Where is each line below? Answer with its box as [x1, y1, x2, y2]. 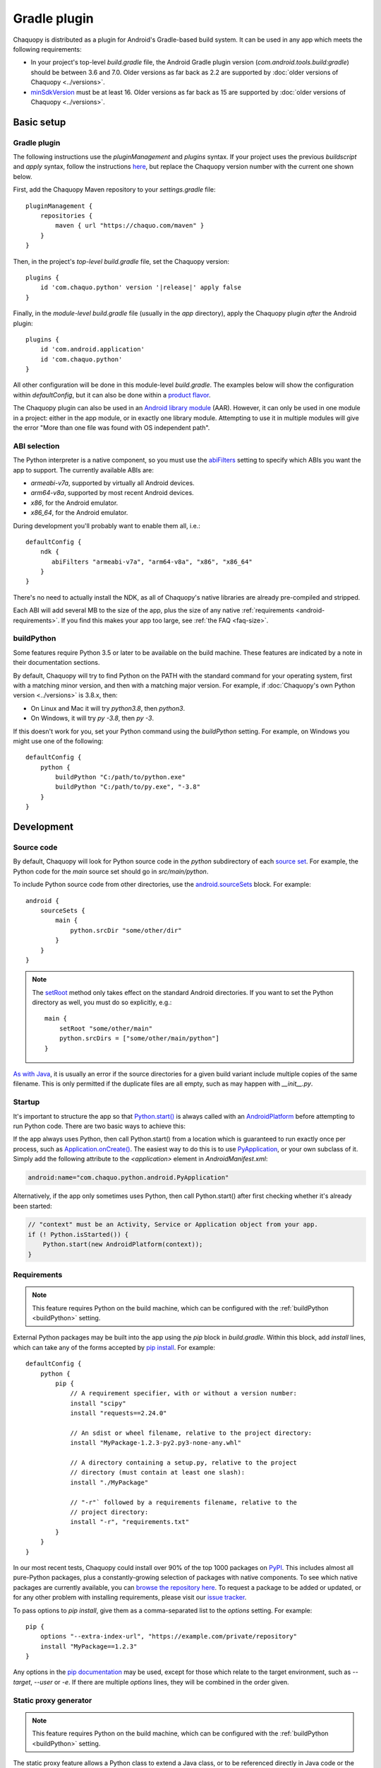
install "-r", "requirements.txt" [70, 1518, 190, 1526]
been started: [13, 1202, 52, 1210]
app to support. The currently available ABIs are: [13, 465, 155, 474]
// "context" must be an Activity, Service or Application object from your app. [28, 1221, 319, 1228]
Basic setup [13, 116, 66, 128]
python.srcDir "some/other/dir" [70, 926, 183, 934]
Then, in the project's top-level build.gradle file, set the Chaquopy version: [13, 257, 229, 265]
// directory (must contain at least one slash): [70, 1468, 246, 1477]
